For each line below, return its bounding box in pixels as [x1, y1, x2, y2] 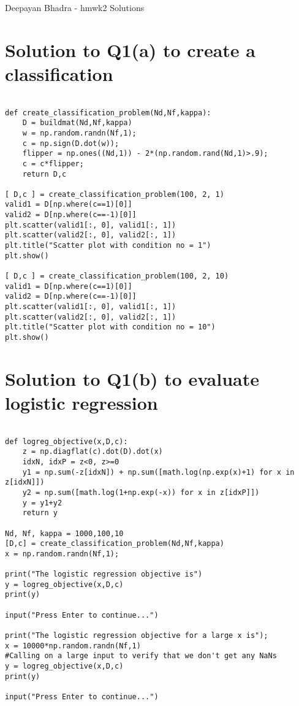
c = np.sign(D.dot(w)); [22, 139, 119, 148]
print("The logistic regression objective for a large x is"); [5, 631, 268, 640]
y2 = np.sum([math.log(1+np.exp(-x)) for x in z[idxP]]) [22, 488, 260, 497]
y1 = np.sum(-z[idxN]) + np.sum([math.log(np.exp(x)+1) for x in [22, 467, 295, 477]
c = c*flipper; [22, 159, 84, 168]
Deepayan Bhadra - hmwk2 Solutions [5, 1, 145, 13]
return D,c [22, 169, 67, 178]
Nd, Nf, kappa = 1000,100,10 [5, 529, 124, 538]
